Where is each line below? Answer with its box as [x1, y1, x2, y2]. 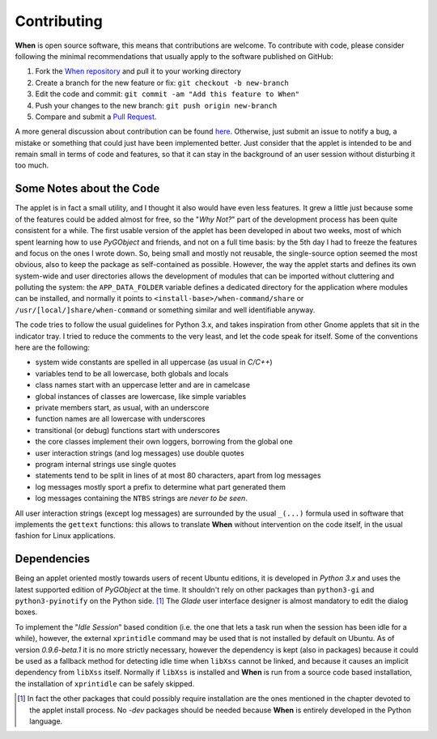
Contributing [15, 12, 103, 30]
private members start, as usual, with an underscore [35, 403, 210, 412]
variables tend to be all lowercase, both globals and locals [35, 368, 229, 378]
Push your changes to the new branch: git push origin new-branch [35, 100, 278, 110]
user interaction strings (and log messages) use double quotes [35, 448, 244, 457]
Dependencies [15, 552, 91, 566]
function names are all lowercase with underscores [35, 414, 206, 424]
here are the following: [15, 342, 91, 352]
